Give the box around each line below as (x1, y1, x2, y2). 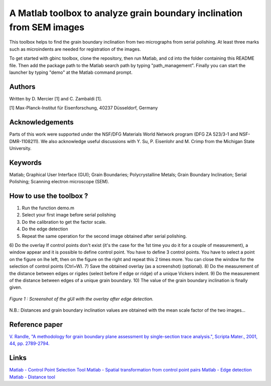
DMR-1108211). (9, 138, 40, 144)
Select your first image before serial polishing (22, 212, 116, 218)
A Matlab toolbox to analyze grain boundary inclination (9, 8, 243, 19)
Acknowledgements (9, 118, 74, 126)
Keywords (9, 158, 42, 167)
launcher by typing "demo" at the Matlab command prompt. (9, 69, 133, 75)
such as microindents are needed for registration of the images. (9, 46, 141, 52)
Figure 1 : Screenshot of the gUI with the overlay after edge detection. (9, 296, 154, 302)
